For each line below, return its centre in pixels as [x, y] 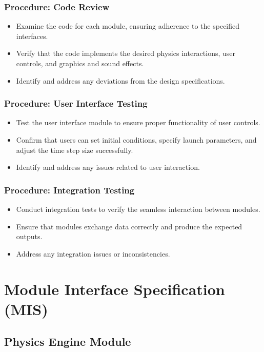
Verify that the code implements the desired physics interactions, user [126, 53]
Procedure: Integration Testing [69, 190]
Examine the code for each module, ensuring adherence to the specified [128, 26]
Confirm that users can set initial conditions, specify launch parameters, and [136, 140]
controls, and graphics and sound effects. [80, 63]
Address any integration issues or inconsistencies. [93, 253]
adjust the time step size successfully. [75, 150]
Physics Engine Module [68, 341]
